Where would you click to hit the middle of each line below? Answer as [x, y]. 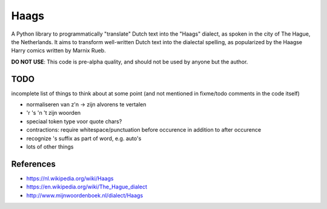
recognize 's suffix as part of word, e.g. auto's [84, 138]
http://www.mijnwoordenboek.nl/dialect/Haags [85, 195]
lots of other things [50, 146]
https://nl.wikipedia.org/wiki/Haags [70, 178]
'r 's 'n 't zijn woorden [54, 113]
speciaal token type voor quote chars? [74, 121]
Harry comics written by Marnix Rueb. [58, 51]
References [33, 164]
